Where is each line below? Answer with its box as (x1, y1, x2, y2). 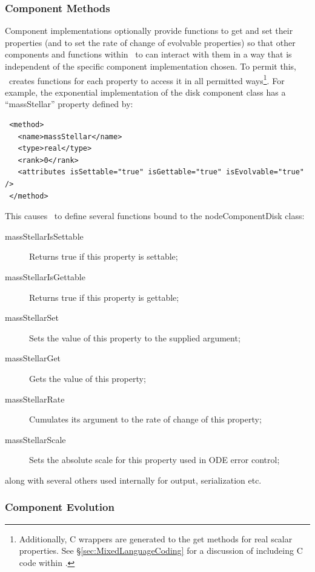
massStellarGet (5, 352, 61, 364)
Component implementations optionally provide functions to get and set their (5, 24, 293, 37)
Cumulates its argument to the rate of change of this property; (29, 413, 262, 426)
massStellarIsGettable (5, 270, 85, 283)
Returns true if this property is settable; (29, 250, 178, 263)
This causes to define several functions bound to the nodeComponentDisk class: (5, 209, 305, 222)
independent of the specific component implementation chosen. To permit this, (5, 60, 296, 72)
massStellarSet (5, 311, 59, 324)
